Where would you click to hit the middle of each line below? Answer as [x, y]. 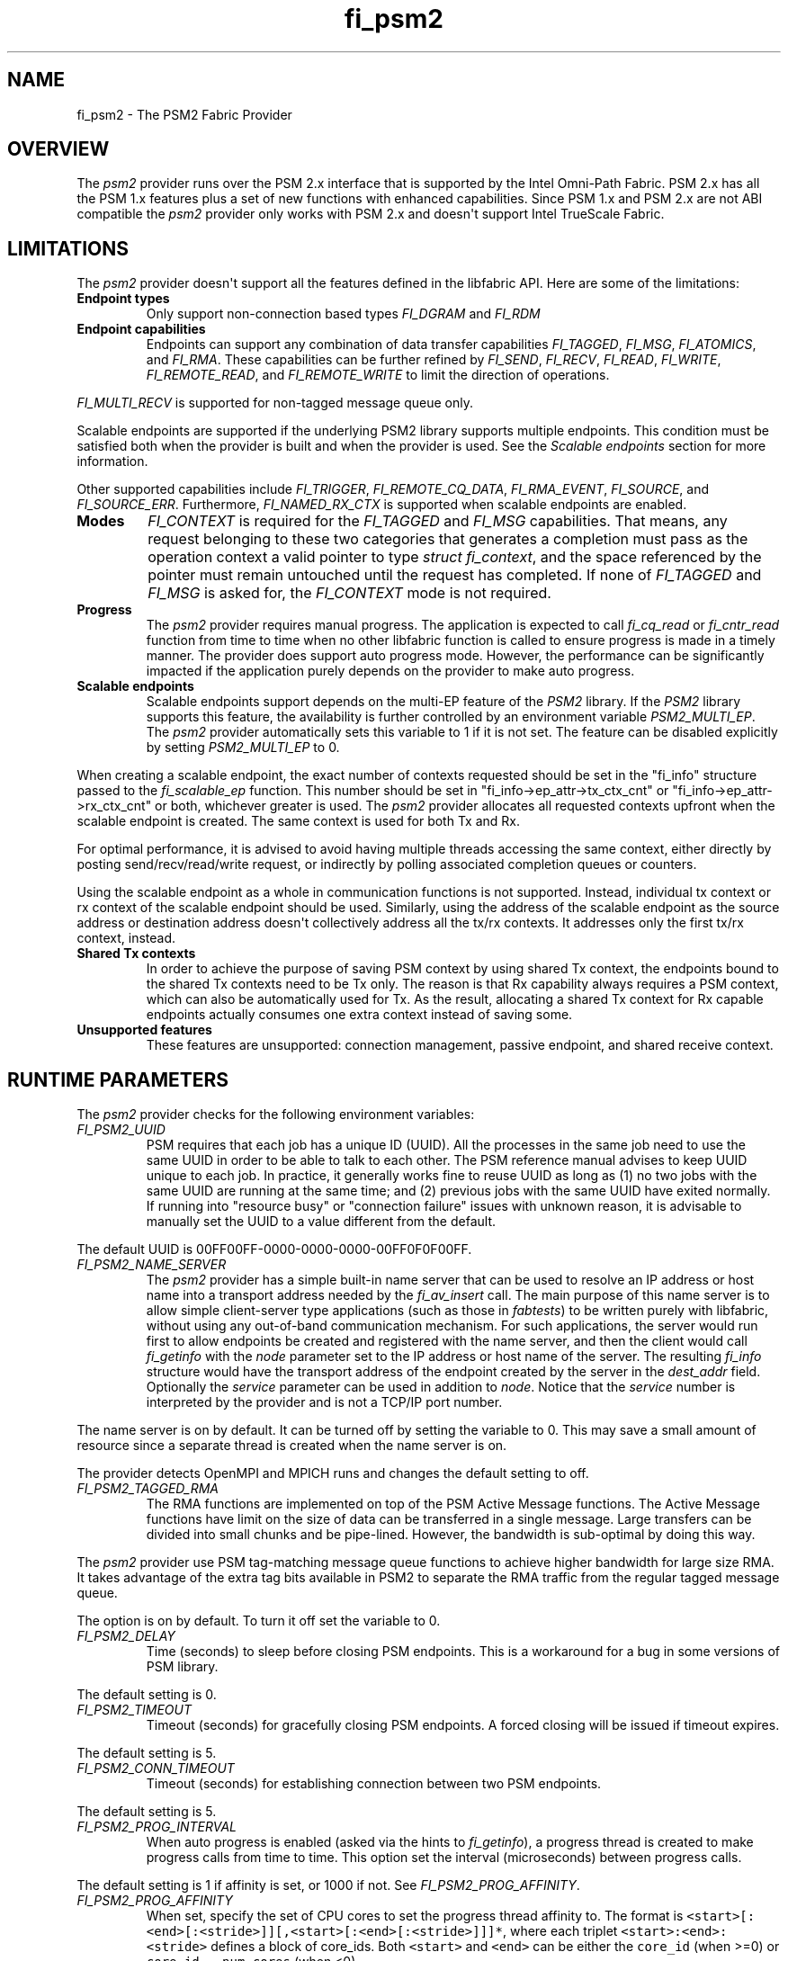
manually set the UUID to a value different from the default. [321, 1222]
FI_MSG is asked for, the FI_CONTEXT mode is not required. [349, 593]
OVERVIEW [58, 149]
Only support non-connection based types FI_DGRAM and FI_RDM [343, 314]
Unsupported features [144, 1030]
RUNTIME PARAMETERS [118, 1079]
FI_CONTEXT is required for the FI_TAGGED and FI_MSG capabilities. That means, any [438, 521]
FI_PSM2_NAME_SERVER [152, 1265]
